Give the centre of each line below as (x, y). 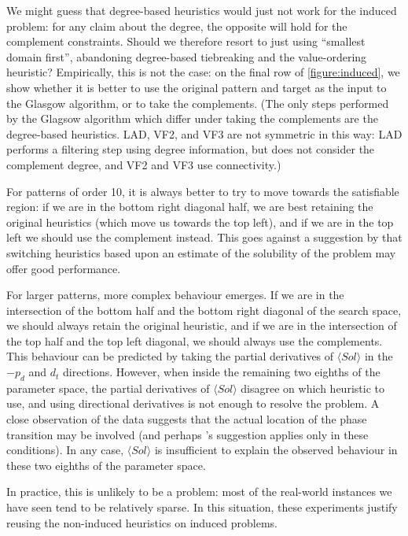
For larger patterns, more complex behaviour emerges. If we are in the (175, 295)
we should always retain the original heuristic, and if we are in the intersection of (202, 325)
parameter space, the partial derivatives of (108, 388)
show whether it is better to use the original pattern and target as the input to (197, 87)
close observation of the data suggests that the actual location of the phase (187, 419)
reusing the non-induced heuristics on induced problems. (142, 522)
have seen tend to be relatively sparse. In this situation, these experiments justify (202, 507)
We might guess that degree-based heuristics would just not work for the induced (202, 10)
